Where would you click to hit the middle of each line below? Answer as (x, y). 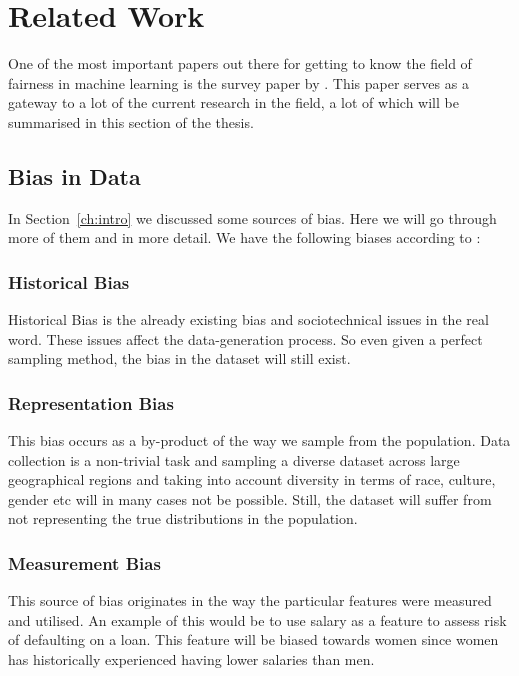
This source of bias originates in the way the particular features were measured (250, 600)
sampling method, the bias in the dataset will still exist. (179, 358)
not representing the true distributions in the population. (183, 518)
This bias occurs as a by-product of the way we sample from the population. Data (259, 440)
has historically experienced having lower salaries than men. (191, 659)
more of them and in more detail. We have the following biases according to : (244, 237)
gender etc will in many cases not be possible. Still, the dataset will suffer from (250, 498)
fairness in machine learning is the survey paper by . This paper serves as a (238, 82)
